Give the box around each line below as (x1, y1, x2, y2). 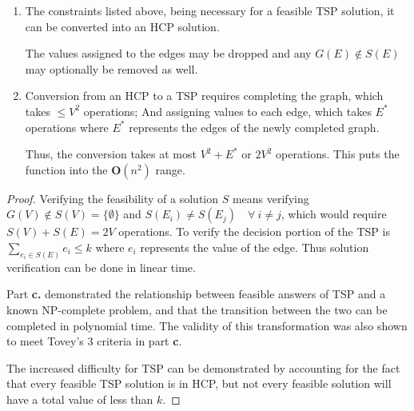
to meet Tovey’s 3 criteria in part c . (6, 333, 182, 349)
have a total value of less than (6, 390, 153, 407)
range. (155, 161, 185, 178)
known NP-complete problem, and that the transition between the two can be (6, 301, 388, 317)
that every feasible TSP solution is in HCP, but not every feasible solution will (6, 375, 392, 392)
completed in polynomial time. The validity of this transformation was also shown (6, 317, 408, 333)
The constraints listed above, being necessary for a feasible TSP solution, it (25, 2, 395, 18)
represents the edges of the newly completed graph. (129, 118, 380, 135)
